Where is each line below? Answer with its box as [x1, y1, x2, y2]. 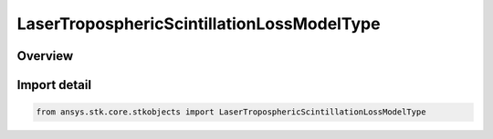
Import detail [16, 77, 91, 93]
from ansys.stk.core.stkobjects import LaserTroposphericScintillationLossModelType [36, 107, 426, 117]
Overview [16, 48, 74, 64]
